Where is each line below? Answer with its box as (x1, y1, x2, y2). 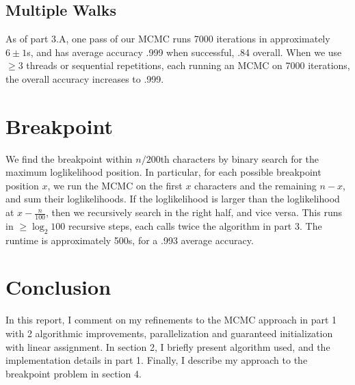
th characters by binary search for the (160, 151, 319, 165)
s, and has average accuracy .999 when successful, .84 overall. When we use (27, 44, 342, 59)
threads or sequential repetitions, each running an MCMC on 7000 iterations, (26, 58, 350, 72)
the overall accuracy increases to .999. (5, 71, 164, 85)
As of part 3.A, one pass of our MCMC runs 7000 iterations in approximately (5, 31, 330, 46)
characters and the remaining (194, 178, 317, 192)
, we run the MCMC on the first (47, 178, 183, 192)
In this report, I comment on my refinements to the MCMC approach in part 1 (5, 313, 337, 327)
